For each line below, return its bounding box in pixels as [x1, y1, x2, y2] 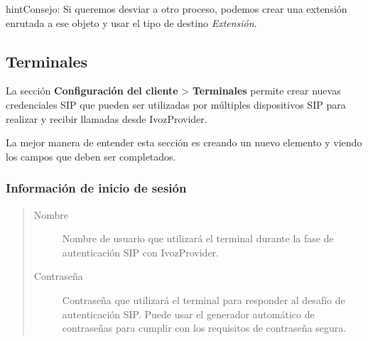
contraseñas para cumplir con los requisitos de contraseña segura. [62, 320, 347, 335]
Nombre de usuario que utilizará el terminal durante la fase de [62, 231, 334, 246]
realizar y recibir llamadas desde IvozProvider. [6, 111, 207, 126]
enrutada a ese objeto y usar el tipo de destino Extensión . [6, 15, 257, 30]
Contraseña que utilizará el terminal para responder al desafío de [62, 292, 345, 307]
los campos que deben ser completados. [6, 148, 176, 163]
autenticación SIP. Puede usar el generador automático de [62, 306, 315, 321]
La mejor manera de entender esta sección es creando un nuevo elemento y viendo [6, 135, 362, 150]
